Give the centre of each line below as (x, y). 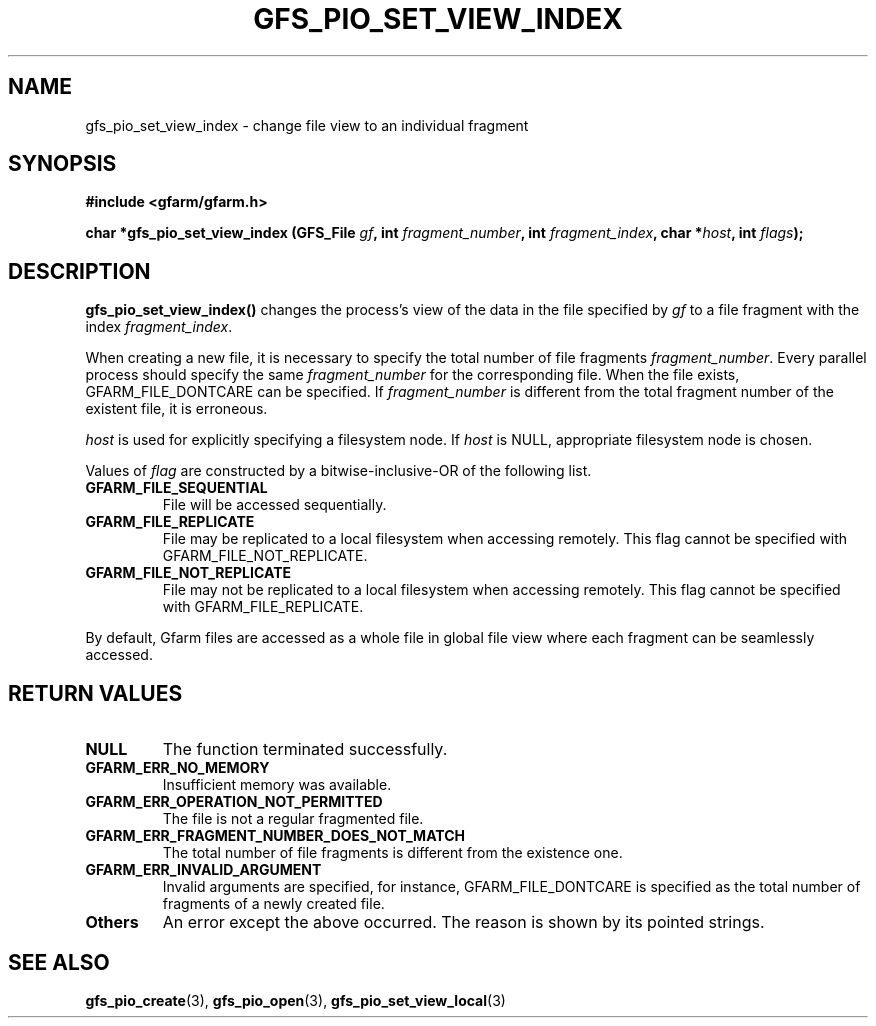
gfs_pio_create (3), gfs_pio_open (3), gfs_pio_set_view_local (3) (295, 1000)
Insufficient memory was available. (277, 785)
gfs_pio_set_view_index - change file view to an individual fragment (307, 125)
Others (112, 922)
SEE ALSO (59, 962)
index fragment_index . (159, 327)
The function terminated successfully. (305, 749)
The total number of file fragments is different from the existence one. (392, 853)
